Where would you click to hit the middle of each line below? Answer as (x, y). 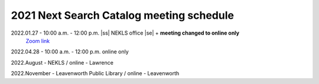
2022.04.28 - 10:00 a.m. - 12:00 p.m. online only (70, 52)
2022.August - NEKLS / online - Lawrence (62, 62)
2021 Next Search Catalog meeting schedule (123, 15)
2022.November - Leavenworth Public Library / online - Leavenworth (95, 73)
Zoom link (38, 41)
